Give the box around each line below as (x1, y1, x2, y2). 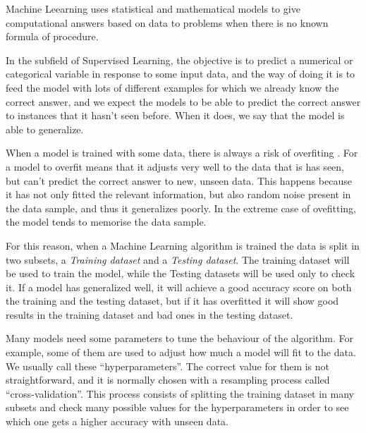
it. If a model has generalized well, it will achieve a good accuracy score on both (6, 279, 352, 294)
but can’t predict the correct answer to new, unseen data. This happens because (6, 173, 352, 188)
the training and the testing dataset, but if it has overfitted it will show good (6, 293, 339, 308)
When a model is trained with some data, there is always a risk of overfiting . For (6, 145, 358, 160)
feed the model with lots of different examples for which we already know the (6, 80, 339, 94)
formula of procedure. (6, 29, 99, 44)
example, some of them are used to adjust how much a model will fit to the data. (6, 345, 356, 360)
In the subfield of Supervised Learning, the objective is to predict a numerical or (6, 52, 353, 67)
